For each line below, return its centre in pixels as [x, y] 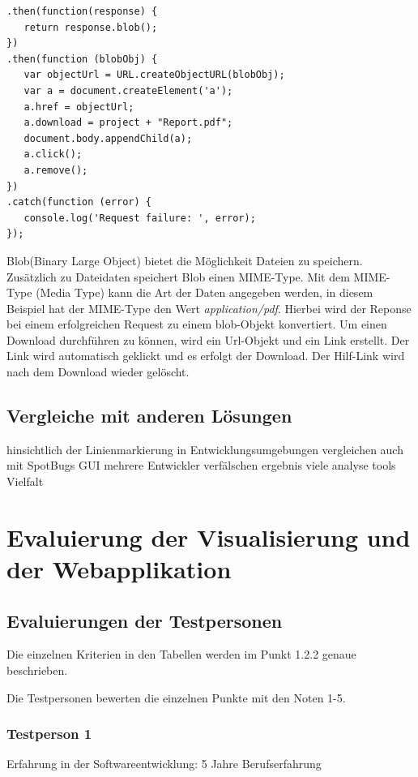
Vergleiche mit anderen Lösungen [149, 416]
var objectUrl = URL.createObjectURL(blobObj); [154, 75]
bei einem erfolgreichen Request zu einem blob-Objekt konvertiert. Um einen [197, 324]
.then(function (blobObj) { [82, 59]
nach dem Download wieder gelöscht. [98, 372]
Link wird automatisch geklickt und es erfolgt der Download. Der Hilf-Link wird [206, 356]
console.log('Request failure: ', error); [140, 218]
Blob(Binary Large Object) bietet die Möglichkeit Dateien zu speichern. [185, 260]
